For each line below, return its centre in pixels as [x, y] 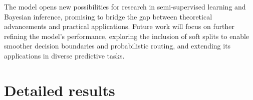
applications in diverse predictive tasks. [64, 55]
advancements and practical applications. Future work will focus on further [119, 26]
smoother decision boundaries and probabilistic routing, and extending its [117, 46]
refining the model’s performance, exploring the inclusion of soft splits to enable [127, 36]
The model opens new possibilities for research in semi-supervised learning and [125, 6]
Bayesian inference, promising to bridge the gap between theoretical [108, 16]
